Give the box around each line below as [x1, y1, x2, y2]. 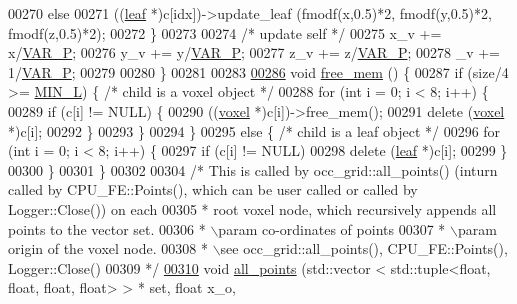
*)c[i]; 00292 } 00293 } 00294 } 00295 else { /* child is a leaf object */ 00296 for [8, 120, 501, 141]
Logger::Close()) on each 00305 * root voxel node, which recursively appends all [8, 198, 497, 219]
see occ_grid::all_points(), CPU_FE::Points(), [220, 238, 508, 259]
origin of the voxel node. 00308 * [8, 238, 208, 259]
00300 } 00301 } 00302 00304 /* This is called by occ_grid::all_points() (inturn [8, 159, 498, 180]
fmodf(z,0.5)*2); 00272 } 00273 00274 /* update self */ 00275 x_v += [8, 22, 442, 43]
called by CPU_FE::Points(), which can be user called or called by [8, 179, 418, 200]
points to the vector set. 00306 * [8, 218, 206, 239]
